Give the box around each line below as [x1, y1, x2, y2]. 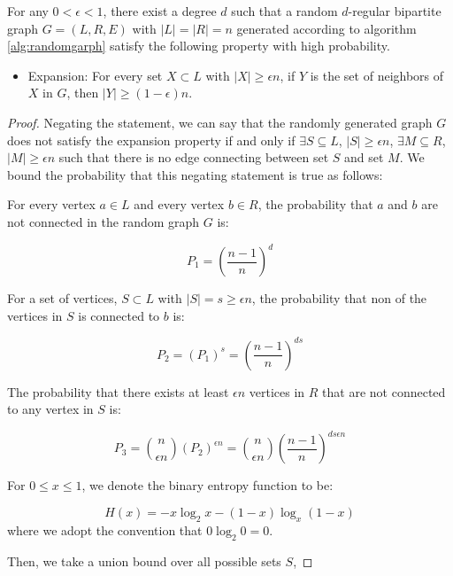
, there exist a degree [103, 2, 217, 19]
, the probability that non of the [251, 289, 427, 307]
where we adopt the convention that [7, 520, 203, 539]
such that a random [231, 2, 338, 19]
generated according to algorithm [236, 19, 417, 37]
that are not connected [322, 382, 446, 401]
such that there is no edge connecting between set [58, 148, 329, 167]
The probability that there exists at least [7, 382, 229, 401]
